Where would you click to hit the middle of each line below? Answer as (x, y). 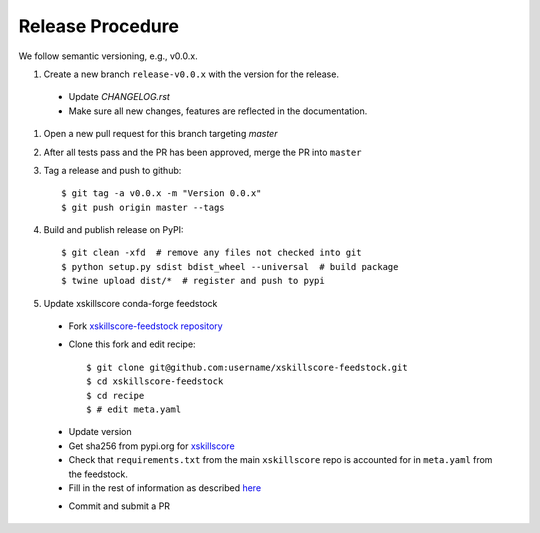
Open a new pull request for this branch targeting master (160, 134)
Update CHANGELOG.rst (119, 97)
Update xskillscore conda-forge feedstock (130, 303)
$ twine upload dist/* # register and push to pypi (193, 281)
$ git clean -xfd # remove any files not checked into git (211, 253)
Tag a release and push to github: (112, 170)
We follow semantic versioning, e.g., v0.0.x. (108, 56)
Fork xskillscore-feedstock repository (146, 326)
